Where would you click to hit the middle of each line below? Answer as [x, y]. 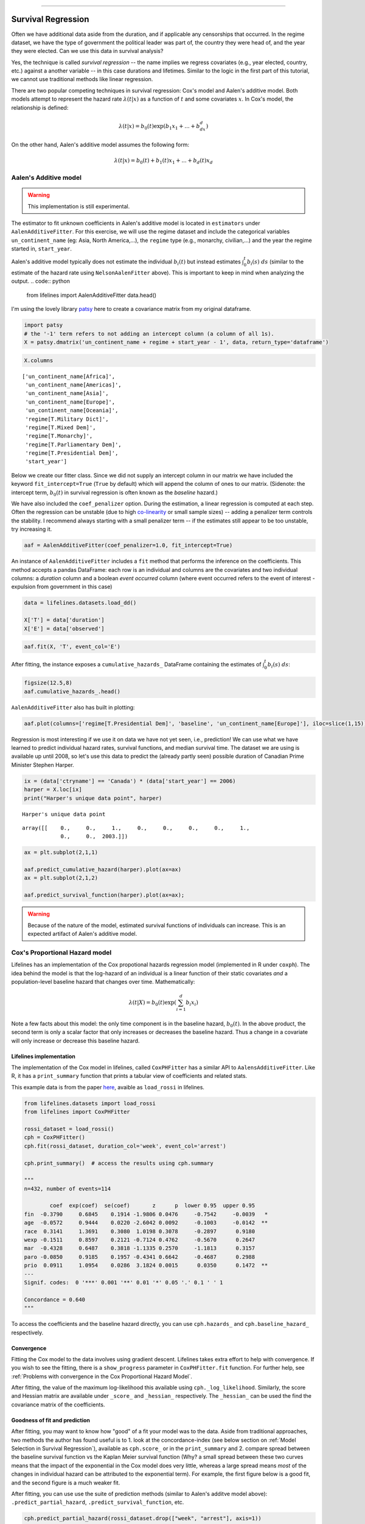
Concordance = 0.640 [54, 1299]
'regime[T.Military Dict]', [67, 419]
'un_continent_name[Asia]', [67, 393]
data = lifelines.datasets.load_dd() [80, 603]
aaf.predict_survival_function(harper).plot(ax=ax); [104, 895]
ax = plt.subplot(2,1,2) [61, 878]
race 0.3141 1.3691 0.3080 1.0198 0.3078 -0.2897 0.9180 [140, 1231]
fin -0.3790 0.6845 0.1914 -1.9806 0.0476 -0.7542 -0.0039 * [146, 1214]
